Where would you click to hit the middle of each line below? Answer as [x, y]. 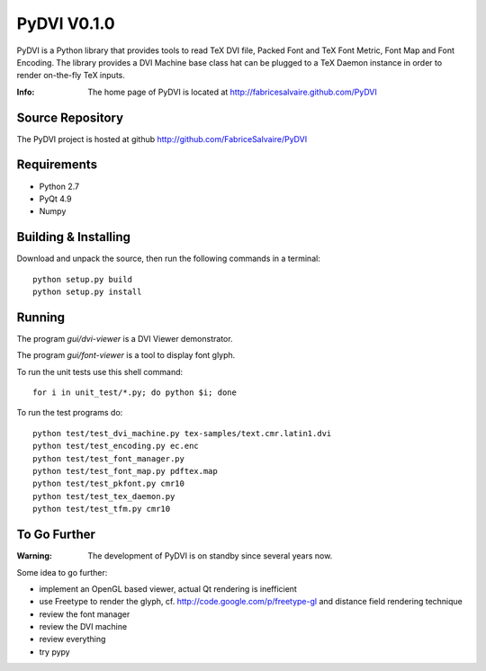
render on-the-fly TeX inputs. [71, 76]
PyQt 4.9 [55, 199]
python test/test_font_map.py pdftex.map [125, 471]
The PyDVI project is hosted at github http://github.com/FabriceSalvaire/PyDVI [162, 139]
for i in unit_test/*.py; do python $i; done [135, 393]
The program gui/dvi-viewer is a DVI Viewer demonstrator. [125, 338]
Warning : [35, 556]
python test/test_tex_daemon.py [104, 496]
